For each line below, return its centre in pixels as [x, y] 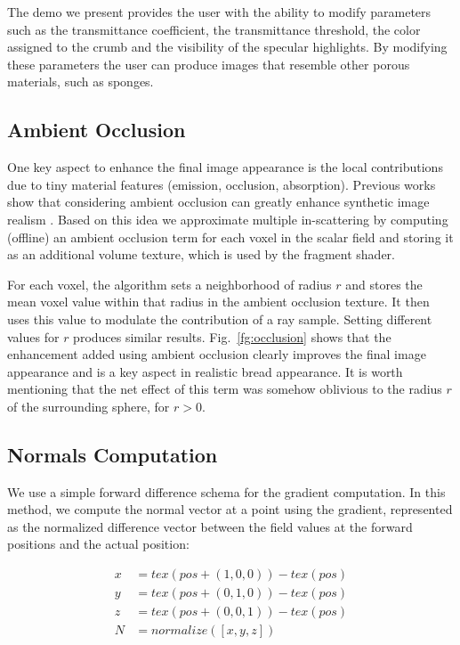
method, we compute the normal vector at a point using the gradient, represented [230, 509]
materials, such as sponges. [81, 82]
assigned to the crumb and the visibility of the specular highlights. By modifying [227, 47]
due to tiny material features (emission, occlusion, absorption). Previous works [222, 184]
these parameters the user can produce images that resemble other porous [209, 64]
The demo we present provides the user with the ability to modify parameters [219, 12]
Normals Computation [113, 454]
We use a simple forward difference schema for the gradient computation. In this [226, 491]
